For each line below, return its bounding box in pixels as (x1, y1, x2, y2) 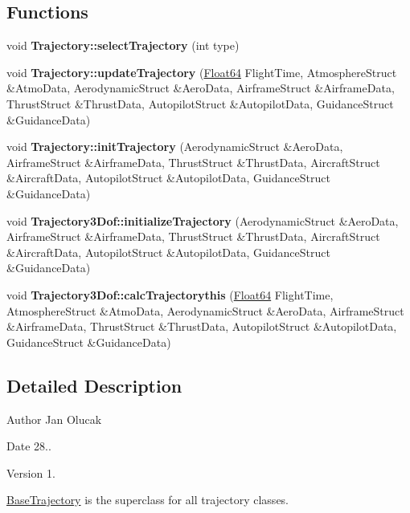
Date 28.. (6, 438, 51, 454)
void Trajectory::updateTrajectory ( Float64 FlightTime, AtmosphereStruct (6, 63, 397, 80)
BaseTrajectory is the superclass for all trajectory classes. (6, 491, 289, 508)
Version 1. (6, 464, 55, 481)
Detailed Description (6, 373, 182, 397)
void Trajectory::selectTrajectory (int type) (6, 37, 240, 54)
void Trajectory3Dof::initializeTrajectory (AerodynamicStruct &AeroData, (6, 212, 399, 229)
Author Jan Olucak (6, 410, 102, 427)
